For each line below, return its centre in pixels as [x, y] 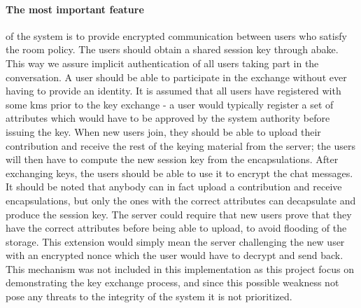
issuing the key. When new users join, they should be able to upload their [163, 131]
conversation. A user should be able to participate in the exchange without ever [176, 77]
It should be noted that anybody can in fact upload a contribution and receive [174, 187]
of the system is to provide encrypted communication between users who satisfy [176, 35]
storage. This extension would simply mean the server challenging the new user [175, 241]
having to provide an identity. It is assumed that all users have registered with [174, 91]
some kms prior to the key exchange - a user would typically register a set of [170, 104]
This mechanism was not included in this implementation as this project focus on [180, 268]
